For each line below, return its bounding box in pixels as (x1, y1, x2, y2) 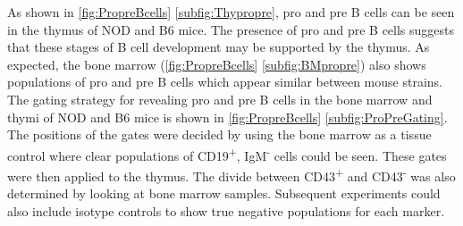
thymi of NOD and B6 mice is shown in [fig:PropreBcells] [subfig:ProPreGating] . (7, 107, 448, 126)
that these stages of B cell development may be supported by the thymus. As (7, 38, 430, 56)
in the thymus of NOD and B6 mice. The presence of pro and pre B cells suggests (7, 20, 455, 38)
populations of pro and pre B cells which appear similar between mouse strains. (7, 72, 442, 91)
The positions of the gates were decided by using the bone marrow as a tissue (7, 125, 432, 144)
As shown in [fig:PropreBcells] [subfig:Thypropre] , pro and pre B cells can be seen (7, 3, 455, 21)
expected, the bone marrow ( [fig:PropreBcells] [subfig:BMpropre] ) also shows (7, 54, 426, 73)
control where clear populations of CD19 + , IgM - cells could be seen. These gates (7, 143, 447, 164)
